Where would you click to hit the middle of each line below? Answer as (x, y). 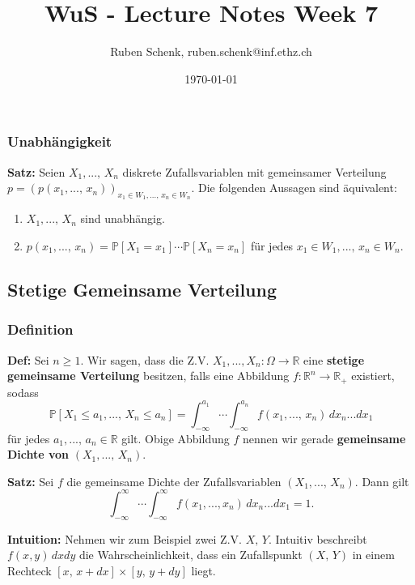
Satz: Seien (36, 171)
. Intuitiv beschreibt (318, 538)
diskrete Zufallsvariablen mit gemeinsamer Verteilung (254, 171)
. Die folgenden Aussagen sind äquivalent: (294, 188)
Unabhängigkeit (60, 141)
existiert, (373, 376)
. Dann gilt (382, 481)
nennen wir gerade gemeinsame (324, 438)
